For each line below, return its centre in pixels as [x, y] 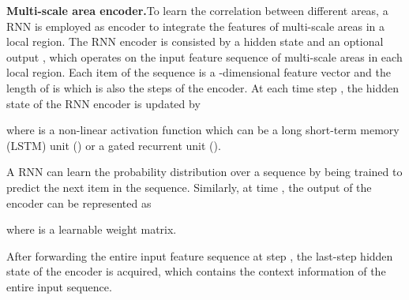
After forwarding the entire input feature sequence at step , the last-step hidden [200, 255]
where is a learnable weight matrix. [92, 229]
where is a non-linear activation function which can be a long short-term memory [203, 130]
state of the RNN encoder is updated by [103, 103]
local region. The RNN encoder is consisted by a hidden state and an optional [195, 41]
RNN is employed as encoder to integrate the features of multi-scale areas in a [195, 26]
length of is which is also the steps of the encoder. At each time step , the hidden [203, 87]
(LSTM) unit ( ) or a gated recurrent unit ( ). [114, 145]
